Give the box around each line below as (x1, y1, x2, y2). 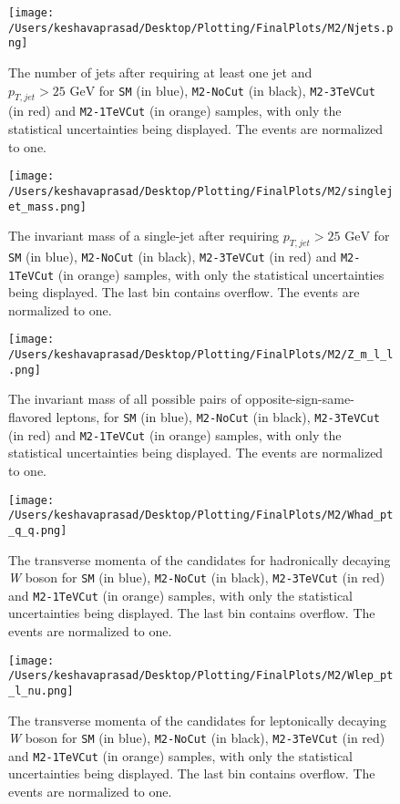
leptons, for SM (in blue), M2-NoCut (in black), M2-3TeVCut (56, 407, 380, 427)
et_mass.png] (8, 200, 87, 213)
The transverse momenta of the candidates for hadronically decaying (8, 550, 391, 569)
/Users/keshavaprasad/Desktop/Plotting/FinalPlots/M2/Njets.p (8, 21, 394, 35)
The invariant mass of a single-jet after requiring (8, 226, 280, 245)
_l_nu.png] (8, 684, 74, 697)
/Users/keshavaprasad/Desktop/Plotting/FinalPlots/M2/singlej (8, 184, 394, 198)
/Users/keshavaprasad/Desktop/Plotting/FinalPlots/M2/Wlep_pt (8, 669, 394, 683)
